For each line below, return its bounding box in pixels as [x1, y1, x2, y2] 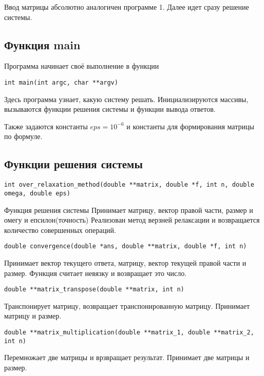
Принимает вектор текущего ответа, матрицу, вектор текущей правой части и [4, 257, 247, 268]
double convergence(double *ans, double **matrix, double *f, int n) [4, 243, 247, 250]
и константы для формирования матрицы [126, 121, 254, 131]
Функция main [4, 36, 81, 52]
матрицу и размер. [4, 310, 62, 321]
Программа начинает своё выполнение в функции [4, 61, 159, 71]
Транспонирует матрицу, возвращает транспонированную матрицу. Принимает [4, 300, 250, 311]
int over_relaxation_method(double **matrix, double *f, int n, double [4, 181, 254, 189]
